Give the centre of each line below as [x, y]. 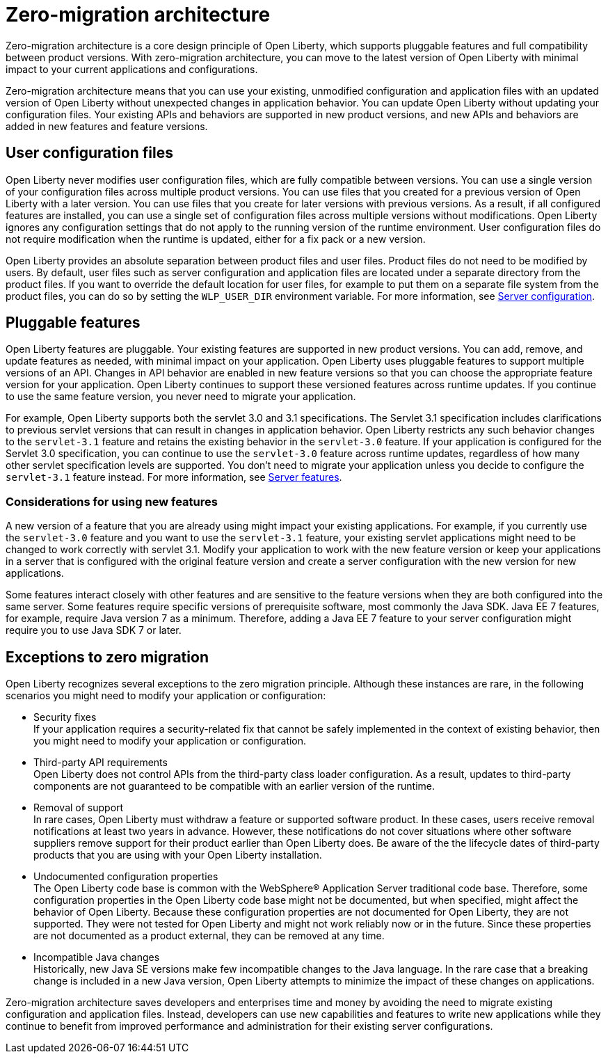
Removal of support [79, 808]
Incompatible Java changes [97, 957]
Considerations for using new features [112, 501]
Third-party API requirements [101, 763]
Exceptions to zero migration [107, 657]
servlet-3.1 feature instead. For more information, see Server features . [174, 477]
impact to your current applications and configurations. [132, 69]
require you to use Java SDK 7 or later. [94, 630]
